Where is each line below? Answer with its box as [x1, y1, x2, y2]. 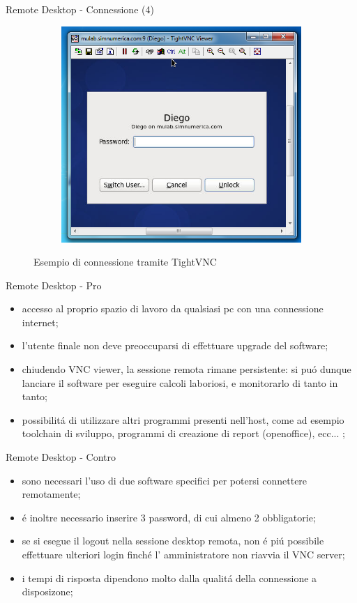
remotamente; [22, 487, 81, 501]
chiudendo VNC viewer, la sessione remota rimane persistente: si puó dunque [22, 362, 351, 376]
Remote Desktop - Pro [6, 277, 102, 292]
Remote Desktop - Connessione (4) [6, 2, 154, 16]
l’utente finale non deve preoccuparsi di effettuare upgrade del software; [22, 338, 328, 353]
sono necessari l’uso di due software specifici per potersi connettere [22, 473, 307, 487]
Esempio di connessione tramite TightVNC [33, 254, 217, 269]
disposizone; [22, 584, 73, 599]
